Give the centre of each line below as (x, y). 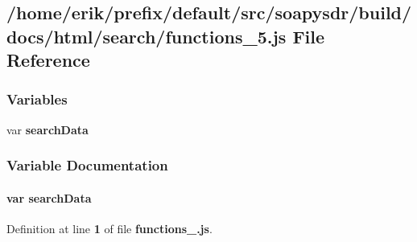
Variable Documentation (87, 165)
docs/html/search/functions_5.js (147, 36)
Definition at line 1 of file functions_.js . (109, 229)
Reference (48, 60)
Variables (37, 99)
